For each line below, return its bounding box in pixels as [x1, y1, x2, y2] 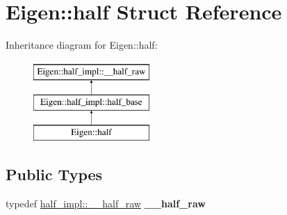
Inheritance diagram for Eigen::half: [6, 38, 158, 52]
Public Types [6, 164, 103, 185]
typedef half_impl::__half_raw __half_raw [6, 196, 206, 210]
